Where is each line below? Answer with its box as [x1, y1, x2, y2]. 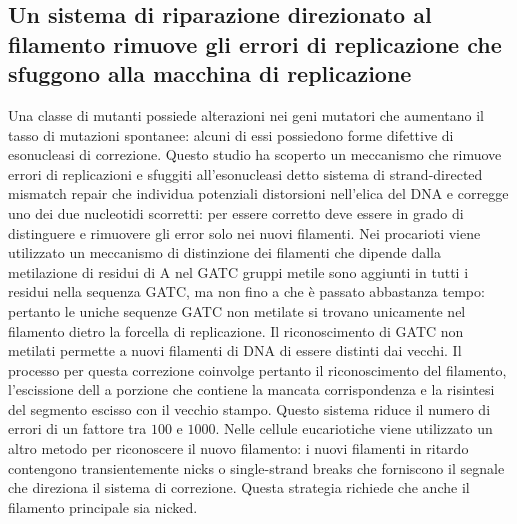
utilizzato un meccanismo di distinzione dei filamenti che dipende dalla [8, 242, 441, 263]
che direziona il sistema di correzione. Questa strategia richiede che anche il [8, 477, 470, 498]
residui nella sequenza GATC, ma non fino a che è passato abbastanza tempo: [8, 281, 485, 302]
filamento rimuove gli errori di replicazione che [8, 28, 502, 59]
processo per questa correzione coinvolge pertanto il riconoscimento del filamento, [8, 359, 507, 380]
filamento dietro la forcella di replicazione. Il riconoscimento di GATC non [8, 320, 464, 341]
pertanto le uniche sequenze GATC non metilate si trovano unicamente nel [8, 300, 466, 321]
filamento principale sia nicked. [8, 496, 198, 517]
